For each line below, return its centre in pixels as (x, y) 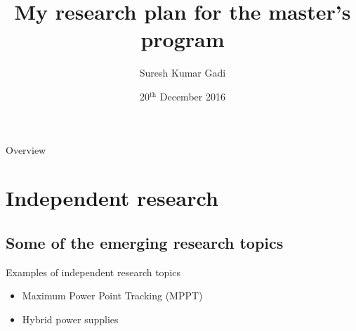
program (183, 39)
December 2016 (192, 96)
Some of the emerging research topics (145, 242)
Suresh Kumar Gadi (183, 73)
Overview (26, 149)
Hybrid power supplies (70, 319)
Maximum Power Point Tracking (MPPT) (112, 296)
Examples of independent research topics (93, 272)
